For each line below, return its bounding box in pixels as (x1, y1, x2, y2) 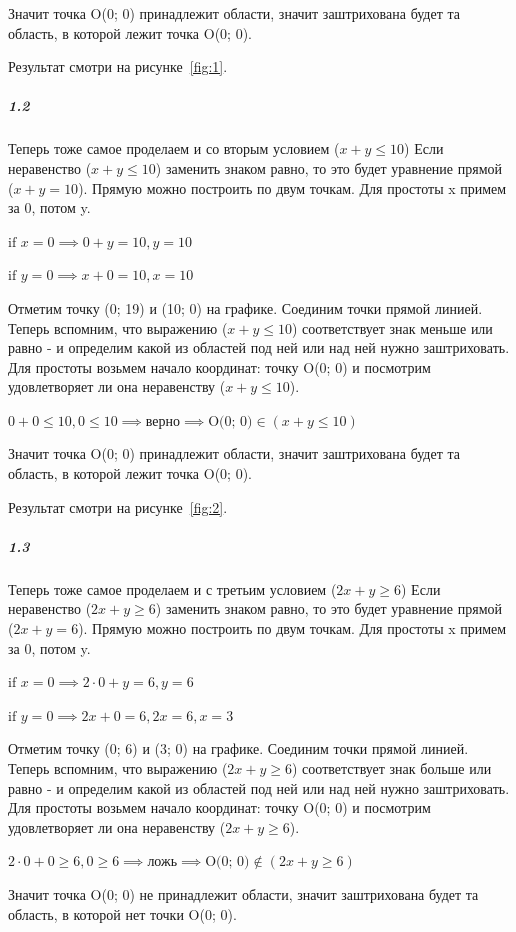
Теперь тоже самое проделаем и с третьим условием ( (8, 578, 337, 599)
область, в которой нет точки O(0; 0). (8, 903, 237, 924)
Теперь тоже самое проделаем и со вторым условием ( (8, 138, 340, 159)
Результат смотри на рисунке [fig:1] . (8, 56, 228, 77)
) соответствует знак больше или (292, 757, 492, 778)
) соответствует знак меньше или (292, 317, 493, 338)
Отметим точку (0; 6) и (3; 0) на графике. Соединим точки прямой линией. (8, 738, 469, 759)
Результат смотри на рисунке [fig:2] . (8, 496, 228, 517)
